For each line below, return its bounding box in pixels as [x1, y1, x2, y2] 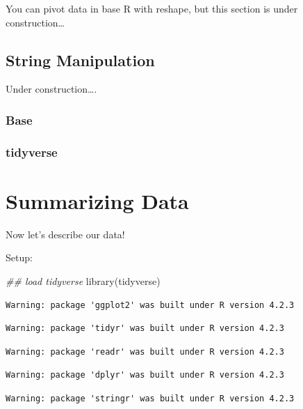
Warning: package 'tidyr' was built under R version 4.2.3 [6, 323, 284, 334]
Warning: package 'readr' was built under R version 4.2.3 [6, 346, 284, 357]
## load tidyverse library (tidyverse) [6, 273, 161, 288]
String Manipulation [6, 49, 155, 70]
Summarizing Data [6, 186, 189, 215]
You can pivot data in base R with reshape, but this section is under [6, 1, 298, 15]
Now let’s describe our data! [6, 226, 125, 241]
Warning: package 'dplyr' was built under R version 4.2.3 [6, 370, 284, 380]
